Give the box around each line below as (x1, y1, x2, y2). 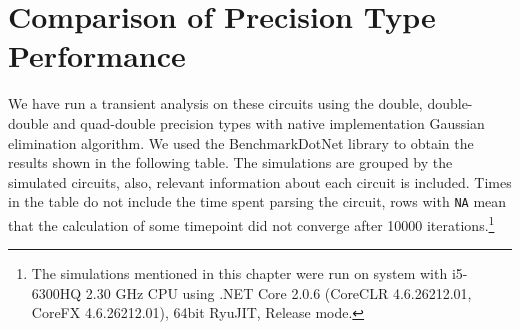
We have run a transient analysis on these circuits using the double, (8, 93, 423, 114)
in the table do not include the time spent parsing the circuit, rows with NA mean (8, 191, 507, 212)
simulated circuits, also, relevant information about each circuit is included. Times (8, 171, 512, 192)
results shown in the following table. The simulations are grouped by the (8, 152, 453, 173)
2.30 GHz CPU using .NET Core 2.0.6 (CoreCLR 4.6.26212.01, (85, 282, 472, 303)
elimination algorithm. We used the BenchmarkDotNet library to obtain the (8, 132, 474, 153)
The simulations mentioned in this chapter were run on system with (31, 263, 448, 284)
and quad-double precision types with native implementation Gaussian (53, 112, 485, 133)
